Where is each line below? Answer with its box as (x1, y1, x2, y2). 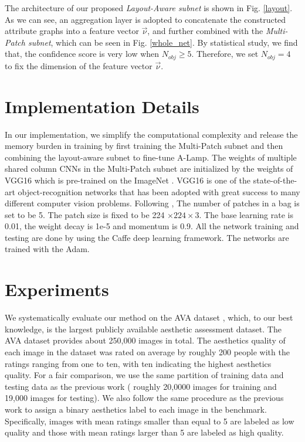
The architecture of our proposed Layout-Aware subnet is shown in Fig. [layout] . (5, 2, 293, 13)
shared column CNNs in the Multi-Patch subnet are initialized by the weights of (5, 162, 293, 175)
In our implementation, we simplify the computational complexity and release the (5, 128, 298, 140)
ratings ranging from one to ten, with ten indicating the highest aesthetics (5, 357, 272, 369)
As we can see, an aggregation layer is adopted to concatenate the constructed (5, 13, 286, 25)
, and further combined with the (147, 25, 263, 37)
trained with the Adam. (5, 243, 90, 255)
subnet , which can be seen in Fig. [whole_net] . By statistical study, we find (28, 36, 298, 48)
